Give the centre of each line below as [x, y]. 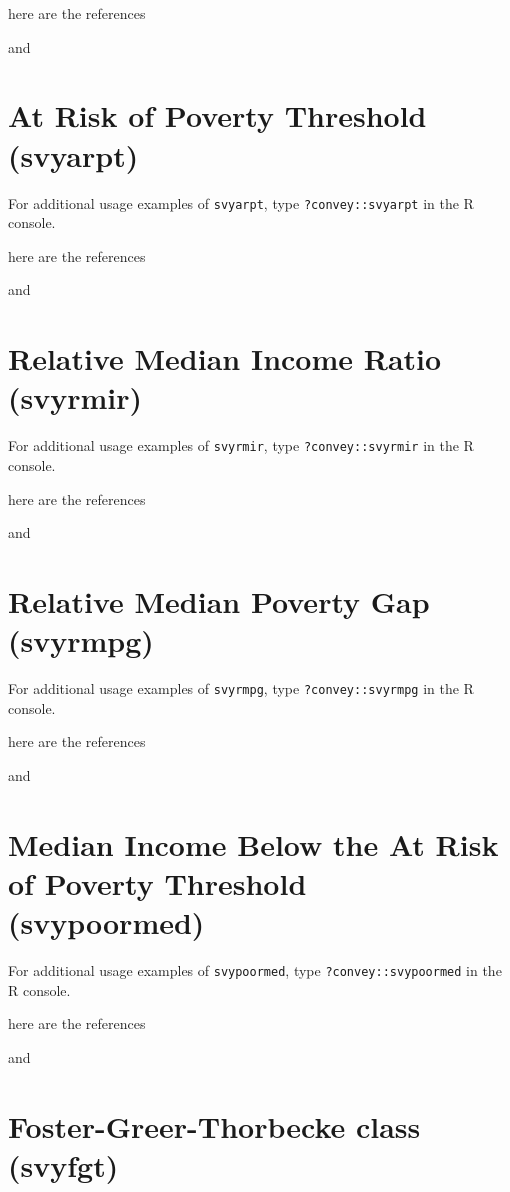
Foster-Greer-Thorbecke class [214, 1125]
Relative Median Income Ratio [225, 358]
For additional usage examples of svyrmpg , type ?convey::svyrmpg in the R [241, 688]
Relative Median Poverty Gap [219, 600]
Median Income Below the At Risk [253, 843]
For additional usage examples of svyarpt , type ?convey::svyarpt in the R [241, 202]
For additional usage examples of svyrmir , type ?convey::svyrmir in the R [241, 445]
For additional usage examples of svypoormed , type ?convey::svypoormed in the [255, 969]
